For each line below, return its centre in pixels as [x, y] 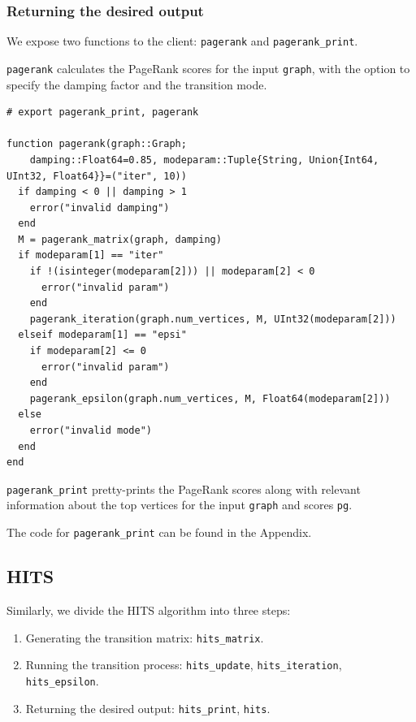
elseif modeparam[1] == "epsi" [102, 335]
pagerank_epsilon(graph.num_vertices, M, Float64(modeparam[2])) [210, 398]
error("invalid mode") [91, 430]
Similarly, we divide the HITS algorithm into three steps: [149, 610]
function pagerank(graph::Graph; [97, 144]
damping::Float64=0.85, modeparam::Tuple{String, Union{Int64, [204, 160]
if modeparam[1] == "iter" [91, 255]
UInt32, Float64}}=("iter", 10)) [97, 176]
